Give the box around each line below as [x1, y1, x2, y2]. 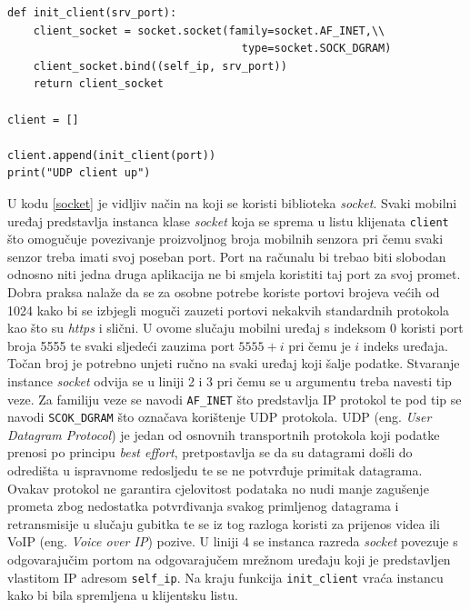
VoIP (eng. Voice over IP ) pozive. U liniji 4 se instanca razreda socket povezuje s [7, 532, 458, 551]
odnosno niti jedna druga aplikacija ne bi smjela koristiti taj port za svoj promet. [7, 265, 461, 284]
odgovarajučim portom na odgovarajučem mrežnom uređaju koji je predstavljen [7, 550, 451, 568]
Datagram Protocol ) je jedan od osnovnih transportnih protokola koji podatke [7, 425, 440, 444]
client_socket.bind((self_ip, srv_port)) [33, 59, 287, 73]
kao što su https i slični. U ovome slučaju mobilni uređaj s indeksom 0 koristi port [7, 318, 464, 337]
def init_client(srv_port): [7, 6, 177, 19]
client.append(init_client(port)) [7, 148, 216, 162]
